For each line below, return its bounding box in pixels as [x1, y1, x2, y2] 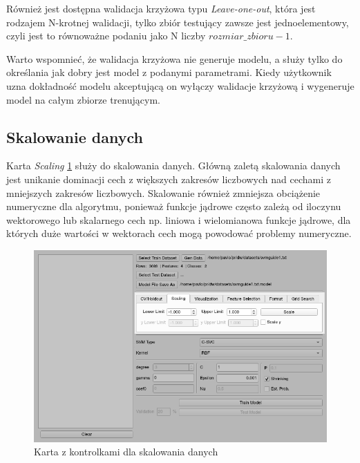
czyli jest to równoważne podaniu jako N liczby [6, 28, 206, 43]
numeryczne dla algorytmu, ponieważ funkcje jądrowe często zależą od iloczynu [6, 199, 341, 214]
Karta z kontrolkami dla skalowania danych [34, 444, 218, 459]
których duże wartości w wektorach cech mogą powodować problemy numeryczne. [6, 226, 352, 240]
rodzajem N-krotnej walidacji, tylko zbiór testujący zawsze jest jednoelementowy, [6, 15, 349, 29]
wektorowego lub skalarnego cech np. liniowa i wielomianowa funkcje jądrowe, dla [6, 212, 351, 227]
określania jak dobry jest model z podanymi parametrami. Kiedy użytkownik [6, 65, 332, 79]
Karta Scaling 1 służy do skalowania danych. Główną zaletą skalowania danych [6, 158, 341, 173]
